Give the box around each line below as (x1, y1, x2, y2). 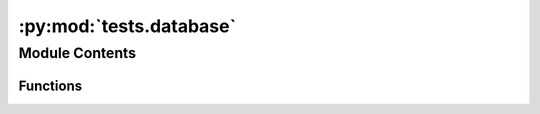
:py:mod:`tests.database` (18, 15, 237, 37)
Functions (18, 77, 83, 94)
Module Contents (18, 44, 137, 62)
